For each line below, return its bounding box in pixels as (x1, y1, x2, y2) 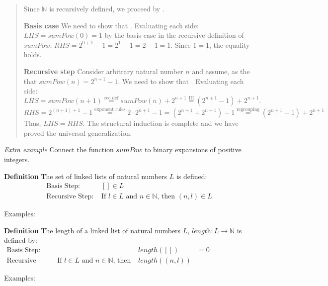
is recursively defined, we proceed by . (49, 3, 164, 13)
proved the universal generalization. (23, 127, 132, 138)
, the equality (209, 39, 250, 50)
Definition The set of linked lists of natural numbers (4, 171, 167, 181)
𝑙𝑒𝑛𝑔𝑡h (191, 227, 211, 235)
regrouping (237, 106, 259, 112)
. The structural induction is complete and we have (82, 118, 239, 128)
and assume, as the (192, 66, 250, 76)
